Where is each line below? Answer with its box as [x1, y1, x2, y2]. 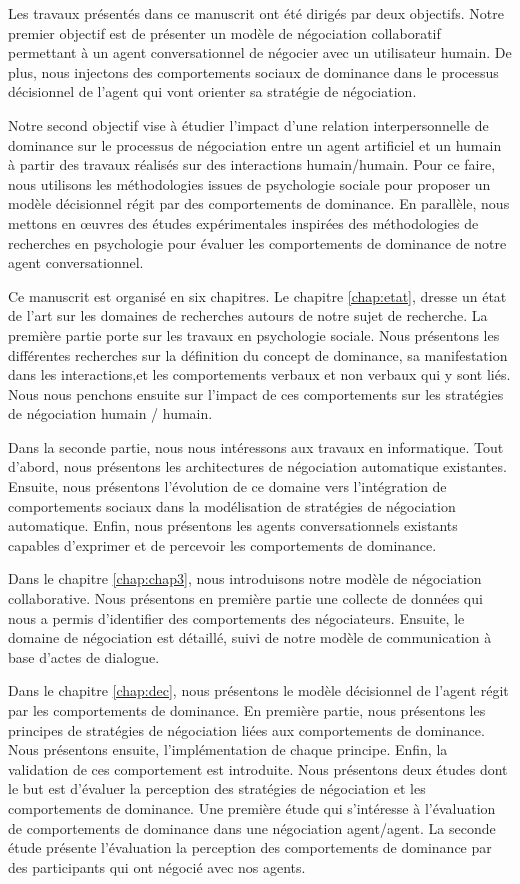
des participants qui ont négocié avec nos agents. [8, 856, 306, 877]
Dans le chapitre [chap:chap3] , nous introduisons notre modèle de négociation [8, 568, 482, 589]
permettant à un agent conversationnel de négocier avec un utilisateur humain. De [8, 42, 512, 63]
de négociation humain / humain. [8, 403, 213, 424]
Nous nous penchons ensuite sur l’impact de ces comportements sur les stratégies [8, 383, 504, 404]
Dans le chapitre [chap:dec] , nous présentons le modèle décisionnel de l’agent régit [8, 680, 509, 701]
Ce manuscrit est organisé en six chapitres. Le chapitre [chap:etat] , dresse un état [8, 285, 507, 306]
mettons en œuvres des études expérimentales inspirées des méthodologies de [8, 212, 479, 233]
